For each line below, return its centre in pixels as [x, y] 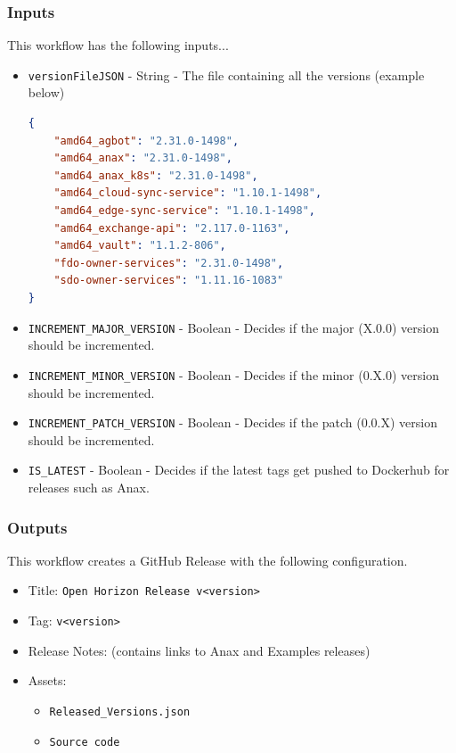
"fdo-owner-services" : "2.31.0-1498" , [169, 263]
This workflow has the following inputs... [118, 45]
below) [46, 92]
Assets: [47, 680]
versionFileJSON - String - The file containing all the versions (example [226, 74]
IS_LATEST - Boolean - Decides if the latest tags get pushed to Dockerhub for [239, 470]
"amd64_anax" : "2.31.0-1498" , [143, 158]
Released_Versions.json [120, 712]
